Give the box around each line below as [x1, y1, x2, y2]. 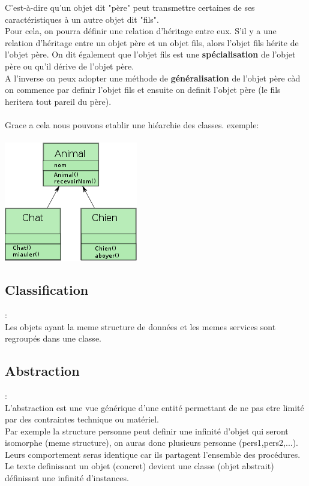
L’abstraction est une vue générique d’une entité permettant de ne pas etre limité [5, 401, 304, 413]
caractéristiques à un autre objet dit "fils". [5, 13, 159, 25]
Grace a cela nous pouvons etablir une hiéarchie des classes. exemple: [5, 118, 259, 131]
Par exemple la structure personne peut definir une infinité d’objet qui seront [5, 424, 289, 437]
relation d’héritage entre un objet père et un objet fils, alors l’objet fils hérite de [5, 36, 299, 49]
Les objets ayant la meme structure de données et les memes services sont [5, 320, 276, 333]
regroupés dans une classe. [5, 332, 101, 345]
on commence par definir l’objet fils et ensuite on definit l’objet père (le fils [5, 83, 281, 96]
